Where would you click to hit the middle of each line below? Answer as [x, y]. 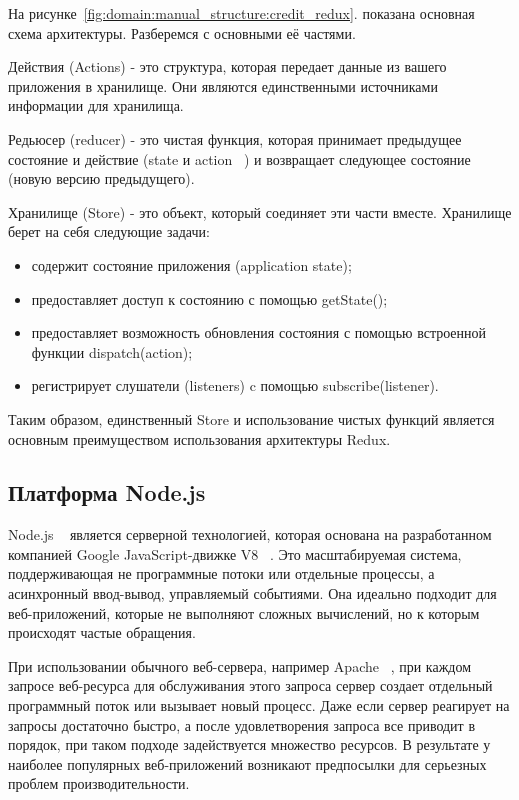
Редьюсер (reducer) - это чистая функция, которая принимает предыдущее [235, 138]
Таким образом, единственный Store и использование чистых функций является [251, 418]
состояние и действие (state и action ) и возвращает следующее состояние [239, 158]
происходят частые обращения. [102, 632]
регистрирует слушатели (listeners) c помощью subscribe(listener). [235, 385]
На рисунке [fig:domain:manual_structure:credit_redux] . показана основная [241, 13]
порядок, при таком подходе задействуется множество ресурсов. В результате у [249, 744]
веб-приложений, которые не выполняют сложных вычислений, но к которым [244, 612]
